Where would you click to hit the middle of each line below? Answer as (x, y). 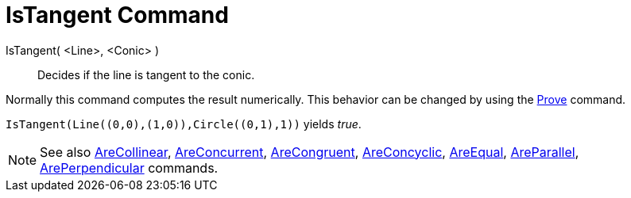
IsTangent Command (117, 15)
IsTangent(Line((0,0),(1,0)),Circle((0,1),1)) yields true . (184, 124)
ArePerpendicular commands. (129, 168)
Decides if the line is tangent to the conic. (146, 74)
